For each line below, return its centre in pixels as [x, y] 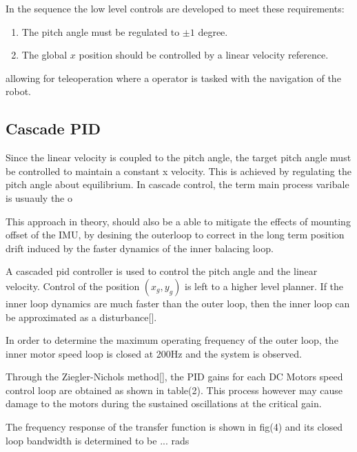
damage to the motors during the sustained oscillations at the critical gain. [164, 403]
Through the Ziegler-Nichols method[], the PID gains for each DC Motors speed [174, 377]
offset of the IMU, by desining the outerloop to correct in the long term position [175, 235]
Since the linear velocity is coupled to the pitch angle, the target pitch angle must [178, 157]
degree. [213, 31]
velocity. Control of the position [73, 286]
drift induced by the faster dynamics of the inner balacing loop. [140, 248]
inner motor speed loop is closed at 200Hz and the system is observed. [154, 353]
